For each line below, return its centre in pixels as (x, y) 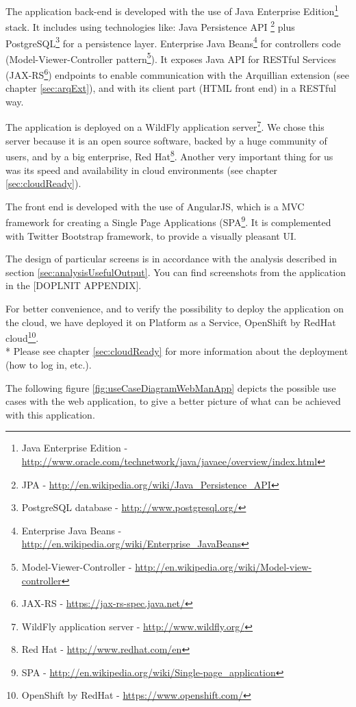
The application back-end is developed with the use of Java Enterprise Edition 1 (172, 10)
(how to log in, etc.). (49, 364)
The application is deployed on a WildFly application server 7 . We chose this (165, 126)
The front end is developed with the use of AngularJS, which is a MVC (155, 206)
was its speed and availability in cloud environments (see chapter (142, 170)
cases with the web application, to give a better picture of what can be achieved (173, 401)
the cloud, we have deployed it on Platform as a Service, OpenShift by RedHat (171, 322)
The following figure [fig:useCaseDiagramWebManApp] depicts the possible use (171, 387)
